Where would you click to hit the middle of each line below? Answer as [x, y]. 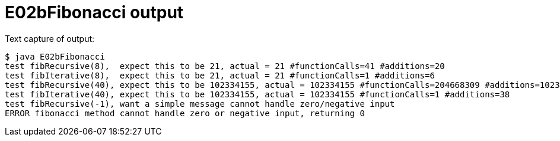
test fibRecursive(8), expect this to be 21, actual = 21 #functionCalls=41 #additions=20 [225, 66]
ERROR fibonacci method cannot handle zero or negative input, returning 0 [185, 113]
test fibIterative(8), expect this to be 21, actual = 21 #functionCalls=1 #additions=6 [220, 75]
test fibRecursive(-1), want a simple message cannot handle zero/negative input [200, 104]
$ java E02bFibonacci [55, 56]
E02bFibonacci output [94, 12]
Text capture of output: [50, 38]
